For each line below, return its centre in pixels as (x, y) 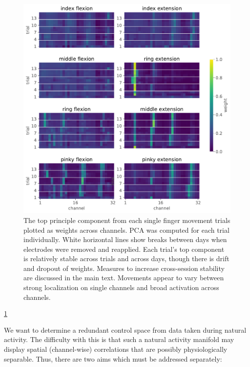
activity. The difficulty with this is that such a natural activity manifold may (119, 339)
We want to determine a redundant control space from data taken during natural (125, 330)
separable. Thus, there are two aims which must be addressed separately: (113, 358)
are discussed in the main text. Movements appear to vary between (124, 278)
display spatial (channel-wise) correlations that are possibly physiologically (116, 349)
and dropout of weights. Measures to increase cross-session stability (124, 268)
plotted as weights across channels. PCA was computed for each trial (126, 230)
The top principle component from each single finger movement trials (127, 220)
